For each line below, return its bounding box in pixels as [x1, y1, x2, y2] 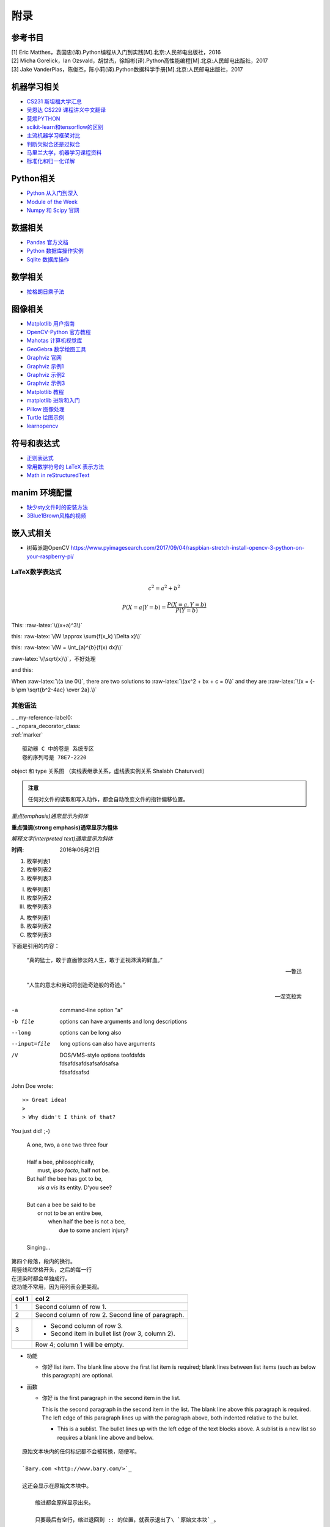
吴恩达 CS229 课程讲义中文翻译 [26, 106, 106, 114]
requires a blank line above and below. [57, 1434, 154, 1441]
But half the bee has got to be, [26, 1175, 103, 1183]
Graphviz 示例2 [26, 371, 65, 379]
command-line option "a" [59, 1007, 123, 1014]
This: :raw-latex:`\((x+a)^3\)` [11, 621, 82, 629]
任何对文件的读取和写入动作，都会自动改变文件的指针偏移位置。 [28, 795, 189, 803]
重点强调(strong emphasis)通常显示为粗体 [11, 823, 119, 831]
